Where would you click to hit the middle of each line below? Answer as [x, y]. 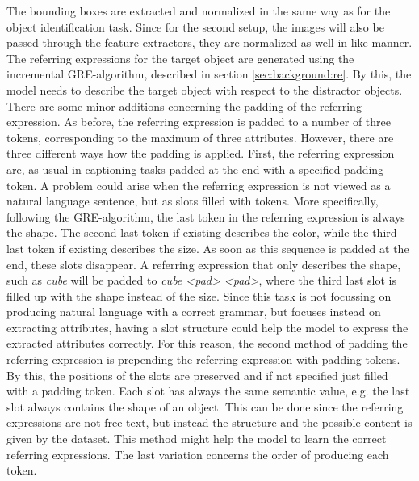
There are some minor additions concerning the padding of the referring [184, 105]
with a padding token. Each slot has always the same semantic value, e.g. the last [208, 391]
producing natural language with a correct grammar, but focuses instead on [194, 312]
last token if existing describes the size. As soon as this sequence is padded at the [208, 248]
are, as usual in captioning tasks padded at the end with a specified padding [195, 169]
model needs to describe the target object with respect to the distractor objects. [205, 89]
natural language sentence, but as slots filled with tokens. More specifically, [193, 201]
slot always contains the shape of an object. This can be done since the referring [205, 406]
